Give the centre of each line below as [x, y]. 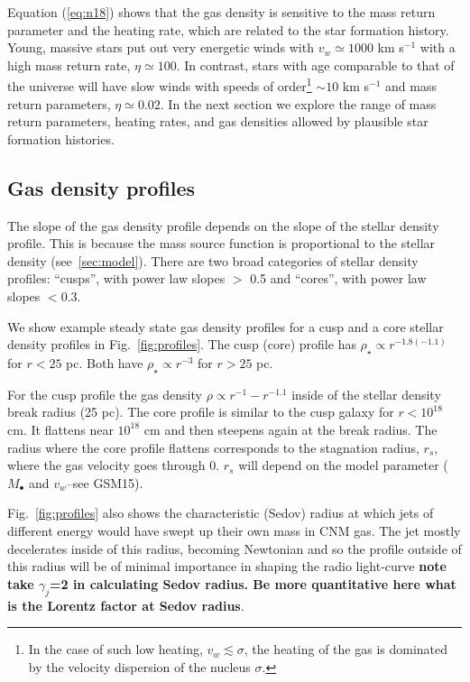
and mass [411, 86]
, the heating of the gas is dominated [346, 649]
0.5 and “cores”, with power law [338, 278]
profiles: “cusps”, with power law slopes [116, 278]
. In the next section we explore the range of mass [298, 103]
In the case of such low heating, [115, 649]
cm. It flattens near [60, 429]
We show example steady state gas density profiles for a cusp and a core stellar [226, 326]
